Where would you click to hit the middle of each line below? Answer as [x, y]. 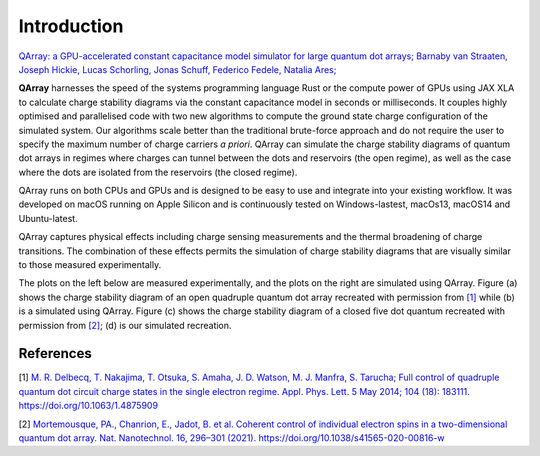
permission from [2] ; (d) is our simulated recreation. [125, 325]
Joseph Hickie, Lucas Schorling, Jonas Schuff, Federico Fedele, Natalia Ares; [177, 69]
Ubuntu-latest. [48, 218]
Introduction [71, 26]
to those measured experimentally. [90, 265]
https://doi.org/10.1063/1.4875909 [88, 406]
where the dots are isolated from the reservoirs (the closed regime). [158, 172]
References [55, 353]
